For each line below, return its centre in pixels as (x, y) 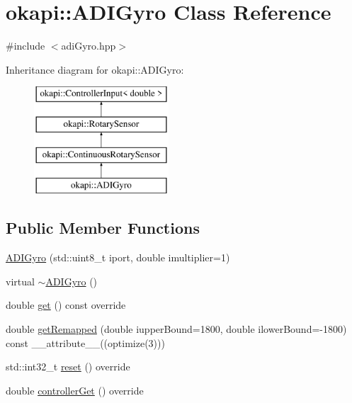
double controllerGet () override (75, 390)
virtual (20, 281)
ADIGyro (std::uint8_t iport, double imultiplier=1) (118, 257)
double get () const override (66, 305)
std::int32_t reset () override (68, 367)
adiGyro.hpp (89, 46)
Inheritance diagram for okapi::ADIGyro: (95, 69)
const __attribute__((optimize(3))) (85, 342)
